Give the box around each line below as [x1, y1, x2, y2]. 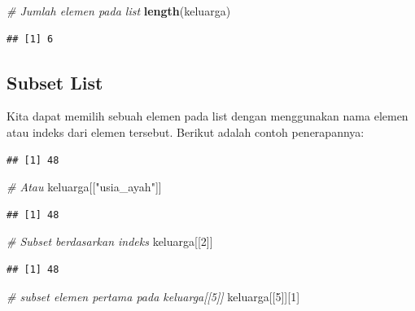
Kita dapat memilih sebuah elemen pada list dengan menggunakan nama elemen [7, 107, 408, 125]
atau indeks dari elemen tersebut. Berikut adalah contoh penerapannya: [7, 123, 365, 140]
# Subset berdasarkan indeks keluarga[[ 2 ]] [7, 233, 213, 250]
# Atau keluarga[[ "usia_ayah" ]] [7, 178, 162, 195]
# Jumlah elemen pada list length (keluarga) [7, 2, 231, 19]
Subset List [7, 69, 103, 94]
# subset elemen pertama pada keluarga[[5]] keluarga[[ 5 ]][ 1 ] [7, 287, 300, 304]
